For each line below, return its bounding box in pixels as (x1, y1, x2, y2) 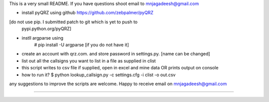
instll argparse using (21, 35, 64, 41)
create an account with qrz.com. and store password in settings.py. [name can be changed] (21, 51, 210, 57)
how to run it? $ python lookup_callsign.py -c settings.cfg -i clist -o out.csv (21, 72, 176, 78)
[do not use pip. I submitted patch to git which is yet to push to (9, 19, 138, 25)
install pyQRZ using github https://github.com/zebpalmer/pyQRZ (21, 10, 154, 16)
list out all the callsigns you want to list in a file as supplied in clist (21, 57, 156, 64)
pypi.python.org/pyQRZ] (21, 26, 72, 32)
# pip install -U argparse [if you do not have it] (34, 42, 129, 48)
